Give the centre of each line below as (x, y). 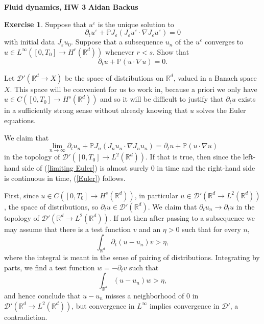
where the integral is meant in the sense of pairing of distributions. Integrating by (132, 257)
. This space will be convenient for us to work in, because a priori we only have (134, 89)
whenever (120, 51)
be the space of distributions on (114, 77)
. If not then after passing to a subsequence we (182, 217)
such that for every (211, 229)
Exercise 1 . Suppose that (45, 24)
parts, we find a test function (50, 267)
